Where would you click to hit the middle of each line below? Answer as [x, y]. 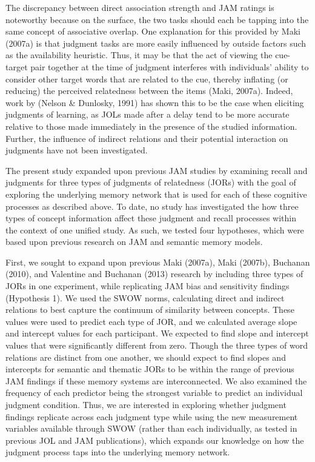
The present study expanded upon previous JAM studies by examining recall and [157, 170]
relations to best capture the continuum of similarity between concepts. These [150, 310]
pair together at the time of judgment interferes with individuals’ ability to [170, 66]
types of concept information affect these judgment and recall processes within [151, 218]
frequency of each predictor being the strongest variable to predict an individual [154, 393]
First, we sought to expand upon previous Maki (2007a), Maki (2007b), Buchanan [158, 262]
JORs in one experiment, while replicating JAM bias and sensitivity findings [148, 286]
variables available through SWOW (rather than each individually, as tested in [151, 428]
